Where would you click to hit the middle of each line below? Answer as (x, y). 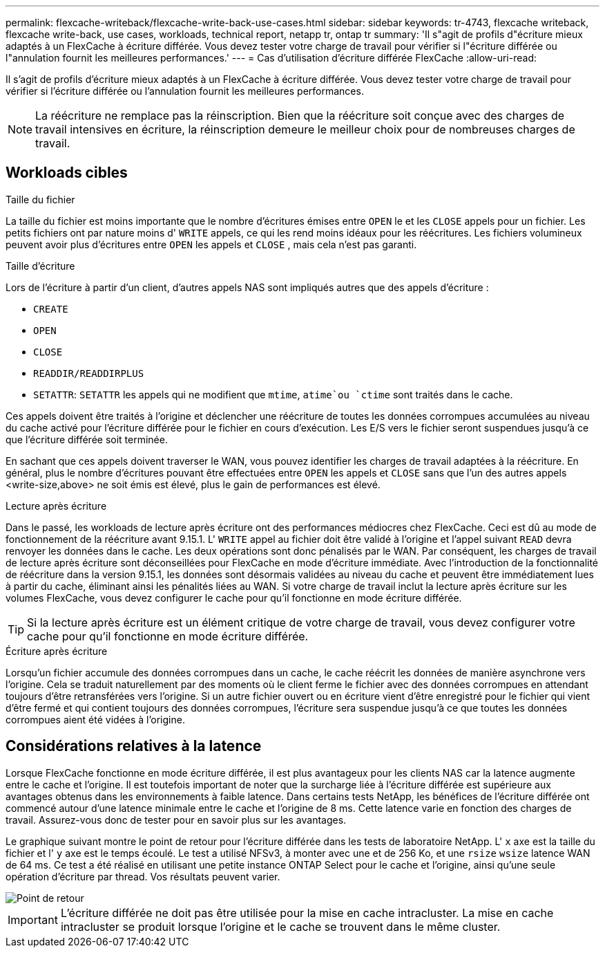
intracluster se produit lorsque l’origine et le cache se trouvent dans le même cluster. (280, 926)
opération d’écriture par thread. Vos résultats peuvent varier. (143, 876)
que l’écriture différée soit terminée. (87, 439)
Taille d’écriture (40, 266)
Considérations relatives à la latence (134, 746)
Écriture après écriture (57, 651)
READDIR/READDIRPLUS (89, 373)
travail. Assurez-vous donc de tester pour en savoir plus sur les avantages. (176, 820)
